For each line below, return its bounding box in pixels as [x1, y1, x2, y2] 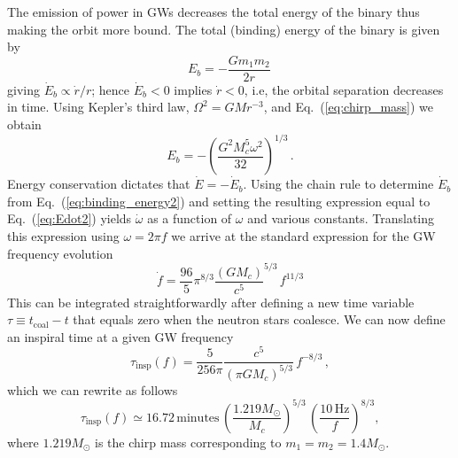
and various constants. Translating [247, 209, 435, 228]
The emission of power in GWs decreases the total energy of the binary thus [7, 3, 420, 20]
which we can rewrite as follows [7, 380, 178, 399]
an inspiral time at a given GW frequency [7, 327, 234, 345]
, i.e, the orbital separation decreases [244, 80, 444, 98]
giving [7, 80, 40, 98]
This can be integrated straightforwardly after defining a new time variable [7, 292, 415, 311]
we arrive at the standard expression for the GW [171, 226, 436, 245]
